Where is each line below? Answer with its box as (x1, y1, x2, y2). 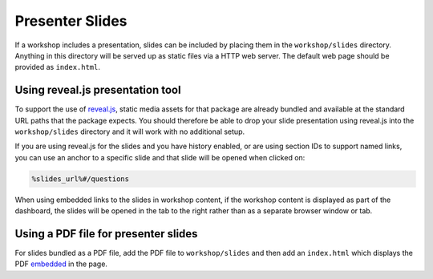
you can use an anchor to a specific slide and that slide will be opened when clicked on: (14, 152, 306, 162)
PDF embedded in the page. (14, 259, 108, 269)
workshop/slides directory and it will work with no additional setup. (14, 127, 245, 136)
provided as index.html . (14, 63, 100, 72)
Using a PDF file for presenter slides (14, 227, 198, 241)
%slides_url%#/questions (31, 174, 130, 184)
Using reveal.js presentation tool (14, 83, 181, 97)
